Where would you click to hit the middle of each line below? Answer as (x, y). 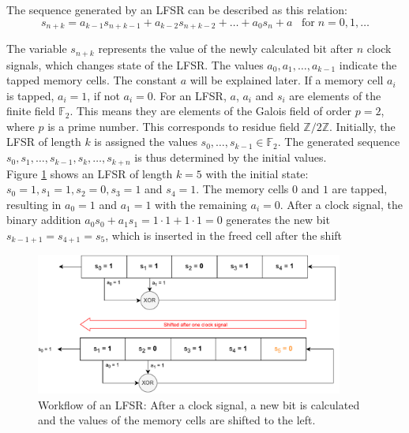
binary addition (44, 220)
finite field (31, 111)
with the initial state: (257, 173)
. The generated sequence (339, 142)
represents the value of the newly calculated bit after (226, 49)
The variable (37, 49)
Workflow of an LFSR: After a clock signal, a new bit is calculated (199, 404)
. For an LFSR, (189, 95)
